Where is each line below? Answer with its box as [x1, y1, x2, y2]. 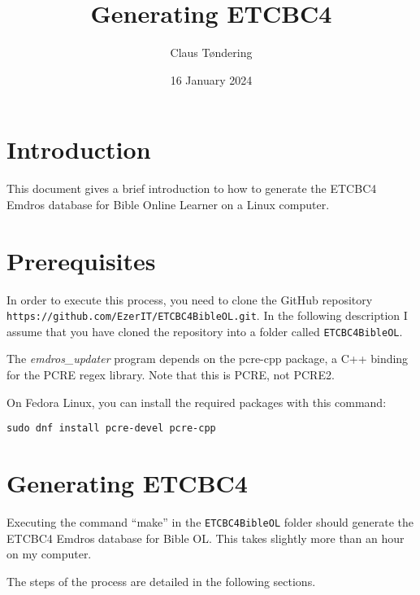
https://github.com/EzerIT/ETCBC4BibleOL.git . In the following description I [6, 307, 408, 324]
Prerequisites [6, 243, 156, 277]
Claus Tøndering [170, 44, 253, 61]
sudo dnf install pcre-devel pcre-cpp [6, 422, 216, 435]
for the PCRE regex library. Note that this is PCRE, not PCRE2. [6, 366, 335, 383]
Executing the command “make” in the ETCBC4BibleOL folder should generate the [6, 514, 414, 531]
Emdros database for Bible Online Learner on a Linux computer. [6, 195, 330, 212]
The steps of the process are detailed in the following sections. [6, 572, 316, 589]
